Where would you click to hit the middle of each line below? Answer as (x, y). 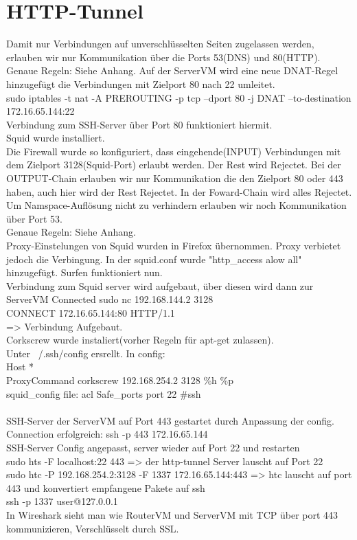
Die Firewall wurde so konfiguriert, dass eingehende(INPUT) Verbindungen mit (174, 151)
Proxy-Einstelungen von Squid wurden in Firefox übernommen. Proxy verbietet (174, 246)
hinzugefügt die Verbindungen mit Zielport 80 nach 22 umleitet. (141, 83)
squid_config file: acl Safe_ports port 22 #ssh (104, 393)
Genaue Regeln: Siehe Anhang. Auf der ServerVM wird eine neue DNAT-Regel (172, 70)
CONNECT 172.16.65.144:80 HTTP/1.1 (91, 313)
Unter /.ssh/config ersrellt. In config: (86, 353)
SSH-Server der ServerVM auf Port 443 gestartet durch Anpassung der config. (170, 420)
